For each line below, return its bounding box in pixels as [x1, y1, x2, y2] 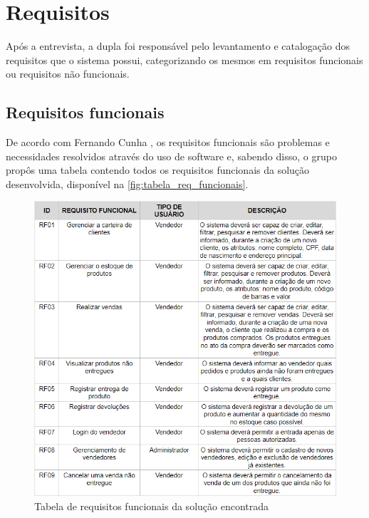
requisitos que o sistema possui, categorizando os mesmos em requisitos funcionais [6, 52, 363, 67]
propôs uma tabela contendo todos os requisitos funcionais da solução [6, 162, 310, 177]
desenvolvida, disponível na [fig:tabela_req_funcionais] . [6, 176, 249, 191]
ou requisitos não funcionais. [6, 66, 130, 81]
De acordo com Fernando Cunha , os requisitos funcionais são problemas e [6, 135, 330, 150]
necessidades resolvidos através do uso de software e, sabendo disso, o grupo [6, 148, 337, 163]
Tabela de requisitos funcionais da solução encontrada [34, 498, 269, 513]
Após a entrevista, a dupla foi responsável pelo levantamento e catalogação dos [6, 38, 350, 53]
